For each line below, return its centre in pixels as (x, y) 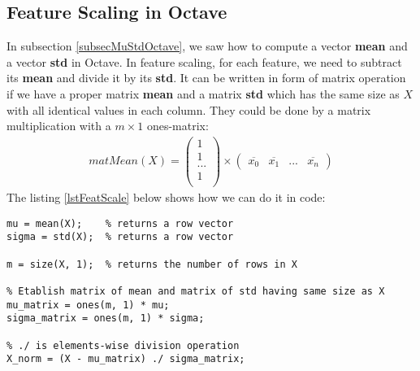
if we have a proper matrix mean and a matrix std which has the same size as (203, 93)
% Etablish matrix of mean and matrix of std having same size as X (196, 291)
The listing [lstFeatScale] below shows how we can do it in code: (166, 197)
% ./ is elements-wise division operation (123, 345)
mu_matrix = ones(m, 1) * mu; (88, 305)
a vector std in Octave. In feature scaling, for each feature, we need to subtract (204, 61)
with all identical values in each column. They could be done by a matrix (189, 109)
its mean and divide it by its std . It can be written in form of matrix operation (206, 78)
